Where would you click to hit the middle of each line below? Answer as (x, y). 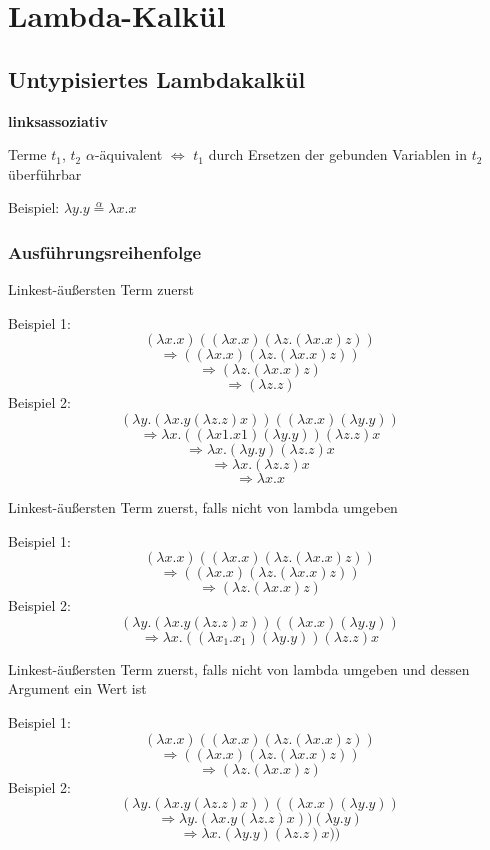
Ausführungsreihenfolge (105, 251)
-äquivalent (128, 154)
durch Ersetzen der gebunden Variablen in (337, 154)
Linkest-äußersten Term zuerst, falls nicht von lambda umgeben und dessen (239, 668)
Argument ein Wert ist (77, 688)
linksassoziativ (58, 120)
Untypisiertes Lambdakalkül (157, 78)
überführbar (45, 173)
